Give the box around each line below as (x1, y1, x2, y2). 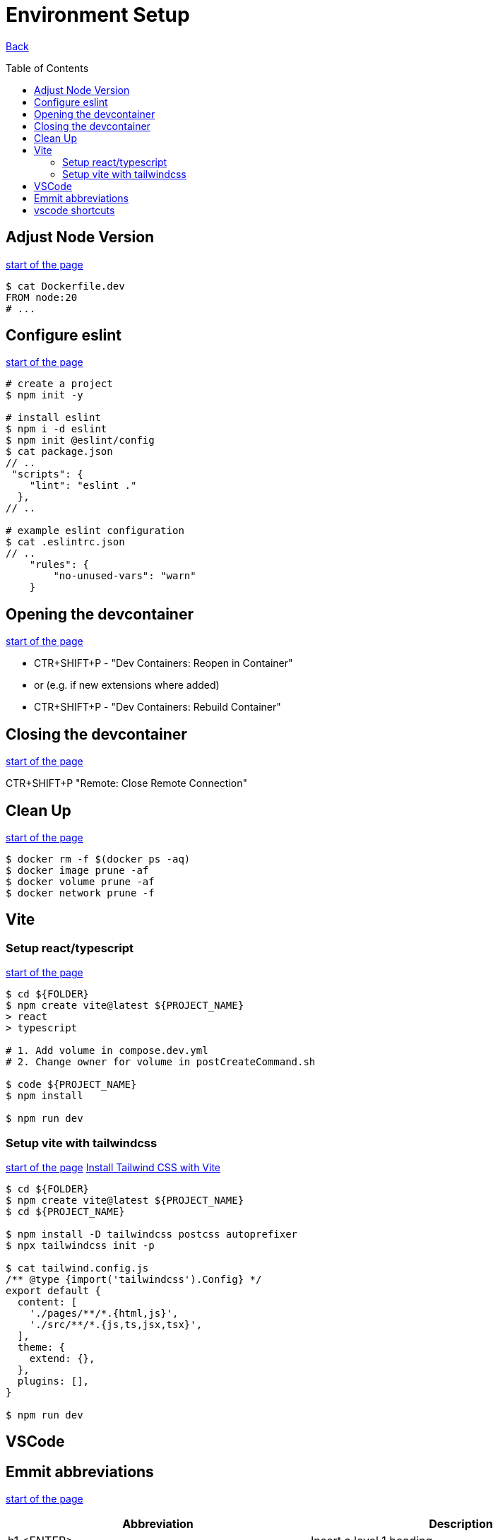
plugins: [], (17, 1375, 90, 1387)
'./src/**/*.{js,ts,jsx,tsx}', (29, 1318, 203, 1330)
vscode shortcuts (34, 203, 115, 216)
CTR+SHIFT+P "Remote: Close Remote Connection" (6, 777, 247, 790)
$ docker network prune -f (6, 887, 155, 899)
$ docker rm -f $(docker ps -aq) (6, 853, 191, 865)
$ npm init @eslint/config (6, 434, 155, 446)
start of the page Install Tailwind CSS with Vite (6, 1161, 221, 1173)
